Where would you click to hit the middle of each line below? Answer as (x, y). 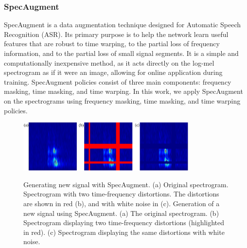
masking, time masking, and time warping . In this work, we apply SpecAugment (123, 91)
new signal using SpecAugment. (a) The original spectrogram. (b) (121, 213)
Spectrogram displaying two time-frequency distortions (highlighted (124, 222)
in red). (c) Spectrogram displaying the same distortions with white (124, 232)
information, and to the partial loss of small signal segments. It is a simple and (121, 53)
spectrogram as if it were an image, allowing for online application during (113, 72)
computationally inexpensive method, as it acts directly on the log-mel (109, 62)
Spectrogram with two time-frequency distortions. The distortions (121, 194)
